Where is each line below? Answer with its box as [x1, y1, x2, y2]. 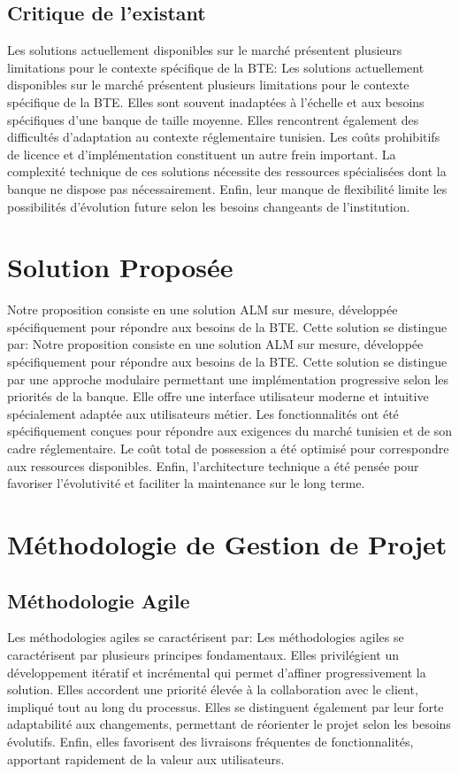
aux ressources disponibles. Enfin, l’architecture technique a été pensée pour [7, 456, 419, 475]
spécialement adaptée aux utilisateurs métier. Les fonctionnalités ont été [7, 404, 399, 422]
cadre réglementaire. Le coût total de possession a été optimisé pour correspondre [7, 439, 449, 458]
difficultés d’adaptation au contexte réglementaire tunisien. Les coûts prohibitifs [7, 128, 440, 146]
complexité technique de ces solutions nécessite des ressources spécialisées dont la [7, 162, 447, 181]
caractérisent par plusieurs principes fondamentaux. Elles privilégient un [7, 645, 400, 663]
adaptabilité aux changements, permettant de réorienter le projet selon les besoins [7, 715, 451, 733]
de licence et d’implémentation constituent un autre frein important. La [7, 144, 396, 163]
